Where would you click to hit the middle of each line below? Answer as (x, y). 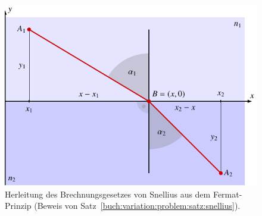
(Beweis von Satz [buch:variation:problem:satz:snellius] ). (137, 206)
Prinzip (18, 206)
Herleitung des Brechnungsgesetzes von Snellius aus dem (108, 194)
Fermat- (227, 194)
